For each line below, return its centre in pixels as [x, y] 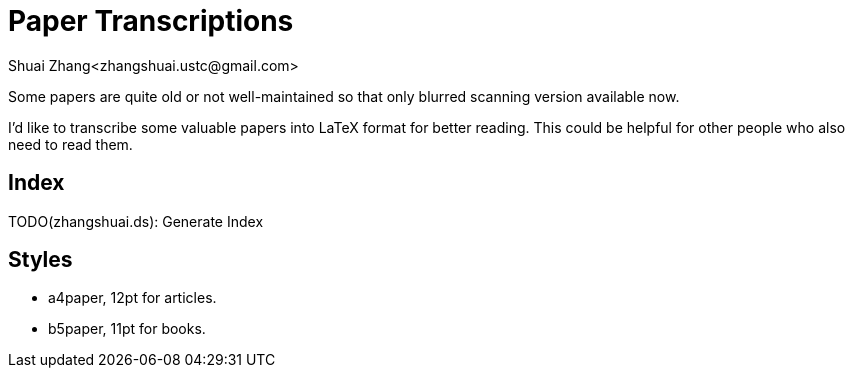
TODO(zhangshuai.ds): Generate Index [136, 221]
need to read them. [70, 144]
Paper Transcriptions [151, 21]
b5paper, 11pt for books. [127, 329]
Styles [40, 260]
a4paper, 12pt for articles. [132, 298]
